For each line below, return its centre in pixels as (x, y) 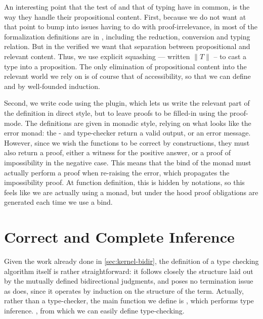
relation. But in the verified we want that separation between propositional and (127, 46)
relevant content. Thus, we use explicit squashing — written (97, 56)
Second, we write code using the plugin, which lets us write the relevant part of (127, 103)
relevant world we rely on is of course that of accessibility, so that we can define (127, 76)
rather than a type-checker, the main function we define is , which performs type (129, 301)
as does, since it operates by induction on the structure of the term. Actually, (124, 290)
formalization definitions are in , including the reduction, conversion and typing (127, 36)
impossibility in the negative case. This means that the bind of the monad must (128, 162)
